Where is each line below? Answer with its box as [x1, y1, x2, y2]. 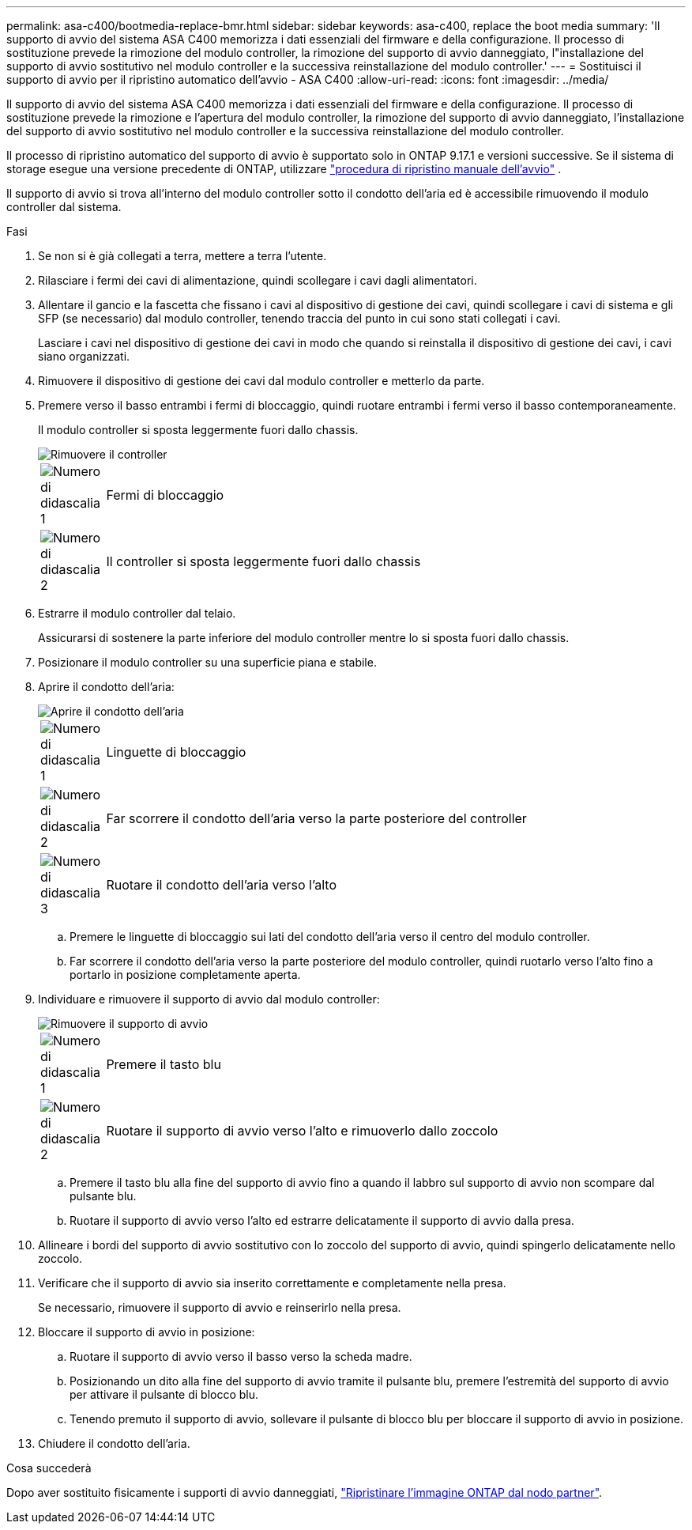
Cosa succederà [6, 1461, 92, 1475]
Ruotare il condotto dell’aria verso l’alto [106, 877, 337, 893]
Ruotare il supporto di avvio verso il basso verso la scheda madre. [70, 1350, 412, 1363]
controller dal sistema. [6, 200, 122, 213]
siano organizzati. [38, 349, 130, 363]
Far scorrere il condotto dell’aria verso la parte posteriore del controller [106, 810, 527, 826]
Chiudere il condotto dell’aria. [38, 1437, 190, 1450]
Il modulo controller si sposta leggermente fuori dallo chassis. [38, 423, 359, 436]
